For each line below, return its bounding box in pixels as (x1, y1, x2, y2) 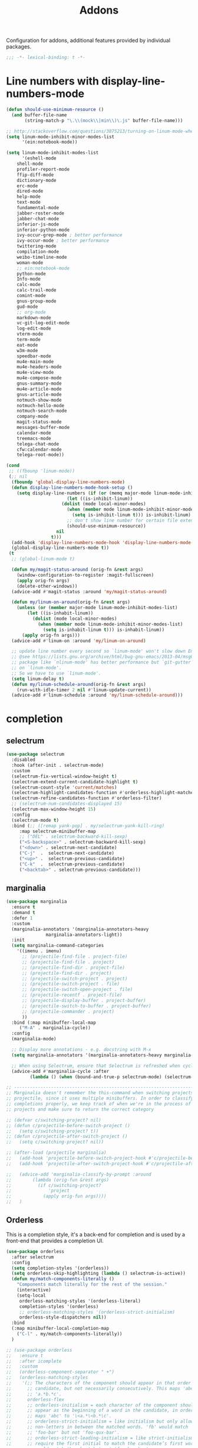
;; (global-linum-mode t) (11, 556, 75, 562)
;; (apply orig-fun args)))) (6, 1193, 107, 1199)
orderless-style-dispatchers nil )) (19, 1314, 107, 1320)
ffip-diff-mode (16, 172, 54, 178)
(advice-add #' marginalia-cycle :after (11, 1068, 110, 1074)
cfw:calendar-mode (16, 447, 62, 453)
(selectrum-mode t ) (11, 817, 60, 823)
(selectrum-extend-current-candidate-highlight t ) (11, 779, 138, 785)
